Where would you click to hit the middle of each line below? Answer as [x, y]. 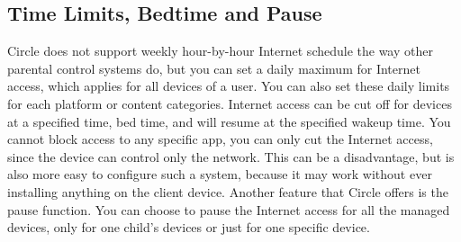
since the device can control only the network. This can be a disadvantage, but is [231, 156]
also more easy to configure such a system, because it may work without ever [220, 174]
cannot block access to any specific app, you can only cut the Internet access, [220, 139]
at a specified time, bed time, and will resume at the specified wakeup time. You [229, 121]
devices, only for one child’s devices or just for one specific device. [189, 227]
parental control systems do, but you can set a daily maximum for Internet [214, 68]
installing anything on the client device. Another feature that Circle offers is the [228, 191]
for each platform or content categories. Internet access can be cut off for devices [230, 103]
